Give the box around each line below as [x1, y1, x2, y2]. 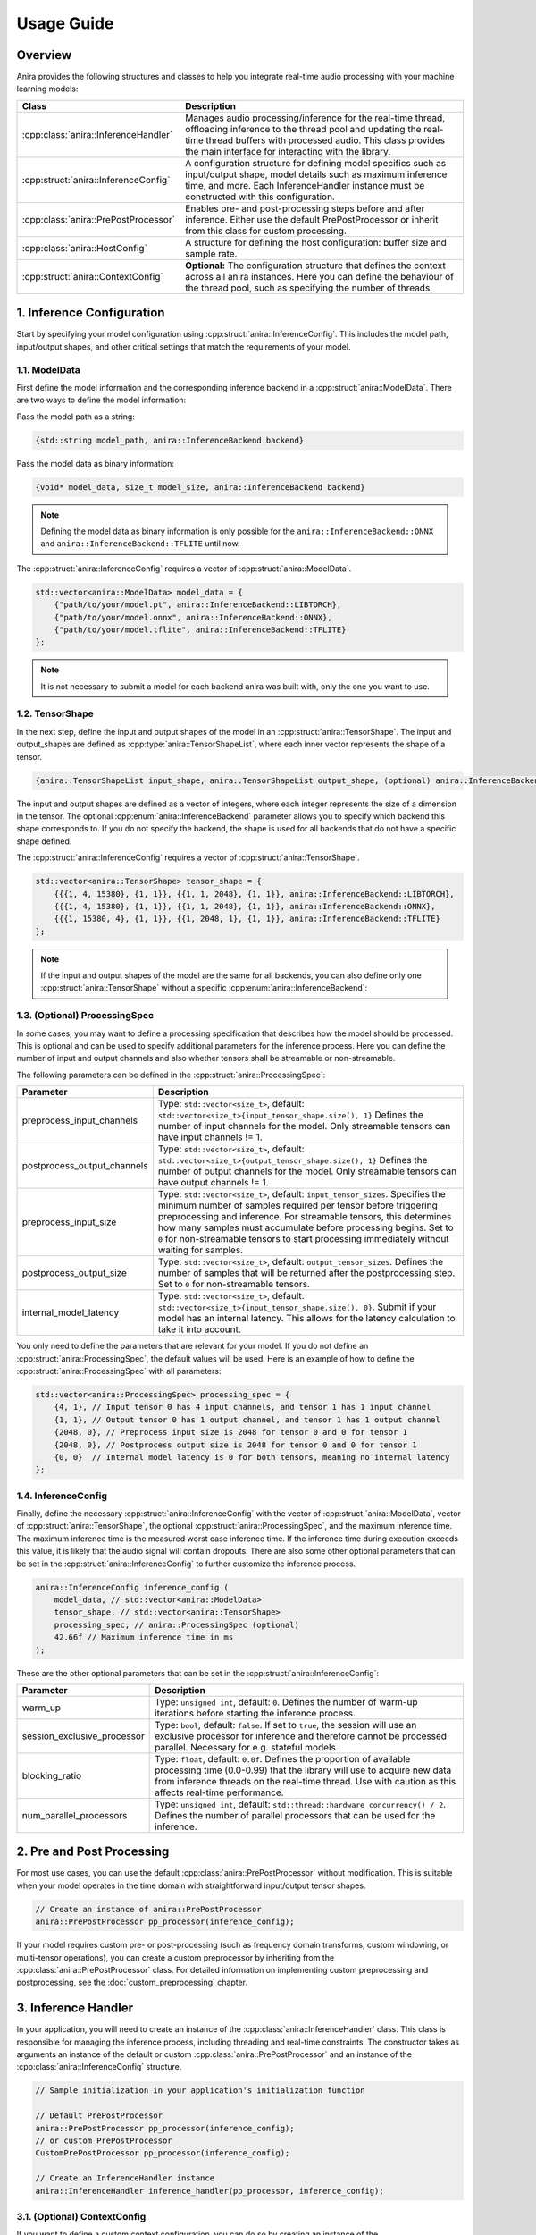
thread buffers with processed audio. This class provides [205, 134, 446, 147]
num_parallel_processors [21, 1809, 128, 1821]
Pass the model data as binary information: [16, 458, 174, 468]
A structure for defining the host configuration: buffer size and [184, 236, 447, 249]
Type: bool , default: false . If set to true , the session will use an [155, 1718, 417, 1731]
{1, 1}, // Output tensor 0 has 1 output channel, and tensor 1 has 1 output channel [54, 1414, 441, 1425]
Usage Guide [16, 13, 114, 33]
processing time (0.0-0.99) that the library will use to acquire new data [155, 1764, 452, 1776]
